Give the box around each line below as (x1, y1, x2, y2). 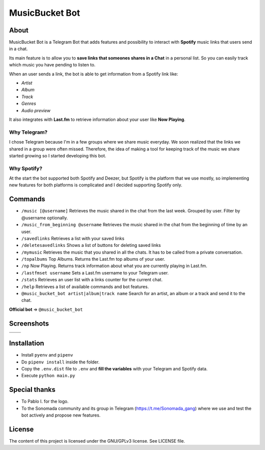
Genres (21, 101, 36, 107)
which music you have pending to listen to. (9, 62, 96, 68)
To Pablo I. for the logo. (21, 398, 69, 404)
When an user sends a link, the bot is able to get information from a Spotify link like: (9, 71, 179, 77)
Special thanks (9, 386, 56, 394)
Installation (9, 339, 44, 348)
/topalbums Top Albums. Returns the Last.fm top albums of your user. (21, 256, 165, 262)
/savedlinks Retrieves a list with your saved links (21, 235, 125, 241)
